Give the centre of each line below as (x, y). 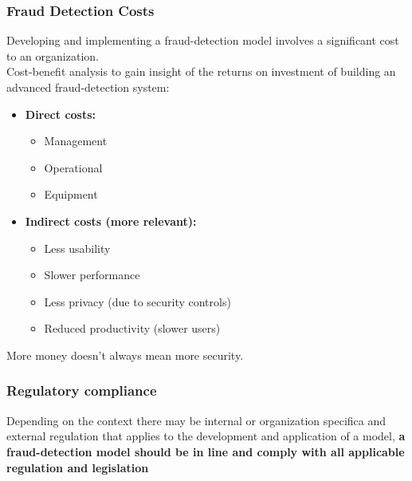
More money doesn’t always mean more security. (125, 355)
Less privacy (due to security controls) (137, 301)
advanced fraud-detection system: (88, 87)
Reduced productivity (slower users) (132, 328)
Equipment (71, 194)
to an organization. (53, 55)
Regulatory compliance (82, 390)
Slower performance (92, 275)
